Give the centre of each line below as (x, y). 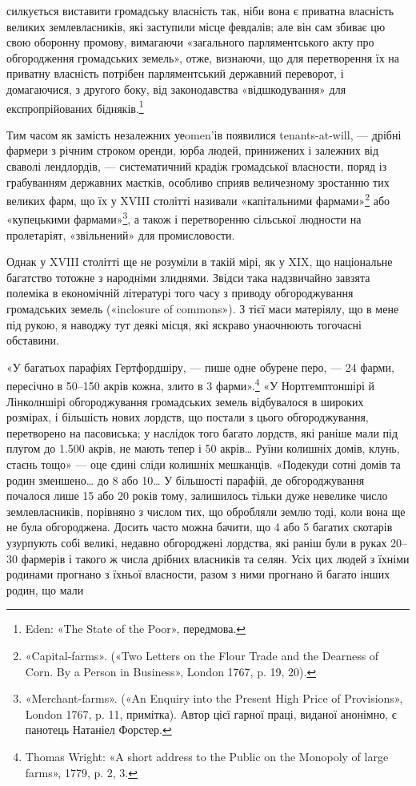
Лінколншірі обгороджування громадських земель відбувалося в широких (185, 401)
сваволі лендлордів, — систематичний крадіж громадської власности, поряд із (197, 166)
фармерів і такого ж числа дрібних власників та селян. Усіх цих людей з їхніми (215, 558)
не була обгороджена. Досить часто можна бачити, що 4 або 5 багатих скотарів (200, 527)
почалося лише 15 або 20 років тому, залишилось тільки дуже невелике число (197, 496)
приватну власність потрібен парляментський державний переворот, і (175, 73)
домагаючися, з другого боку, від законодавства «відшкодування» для (176, 89)
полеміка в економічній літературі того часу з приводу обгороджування (180, 293)
